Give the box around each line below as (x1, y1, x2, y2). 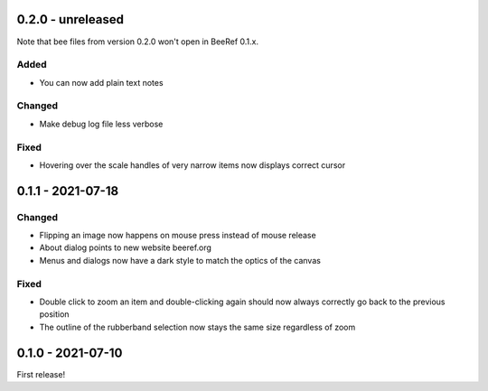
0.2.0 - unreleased (16, 12, 124, 27)
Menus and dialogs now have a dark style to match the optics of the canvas (39, 255, 321, 265)
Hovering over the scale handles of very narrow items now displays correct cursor (39, 159, 346, 171)
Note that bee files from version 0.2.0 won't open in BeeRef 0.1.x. (16, 36, 259, 47)
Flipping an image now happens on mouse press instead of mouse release (39, 230, 316, 241)
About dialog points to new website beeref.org (39, 242, 212, 253)
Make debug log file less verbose (39, 118, 164, 129)
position (39, 309, 70, 320)
